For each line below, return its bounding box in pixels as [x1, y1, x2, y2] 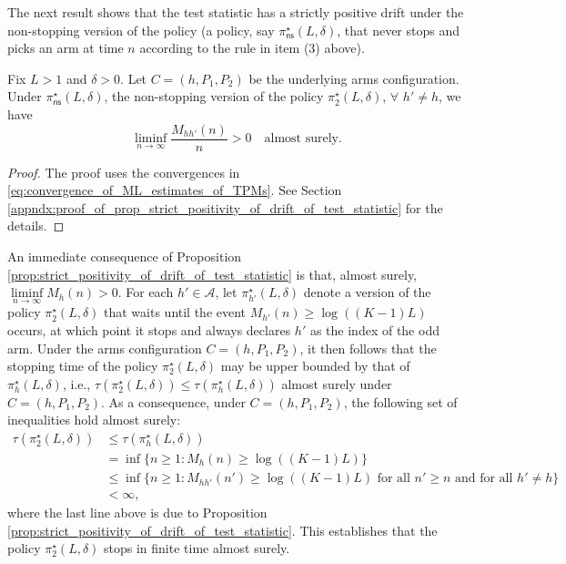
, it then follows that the [299, 338, 437, 357]
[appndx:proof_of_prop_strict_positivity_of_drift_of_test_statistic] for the [7, 198, 443, 217]
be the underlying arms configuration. [248, 68, 460, 87]
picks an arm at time [7, 38, 124, 57]
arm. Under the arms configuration [7, 338, 202, 357]
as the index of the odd [309, 321, 440, 339]
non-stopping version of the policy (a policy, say [7, 20, 275, 39]
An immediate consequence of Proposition [7, 247, 242, 265]
